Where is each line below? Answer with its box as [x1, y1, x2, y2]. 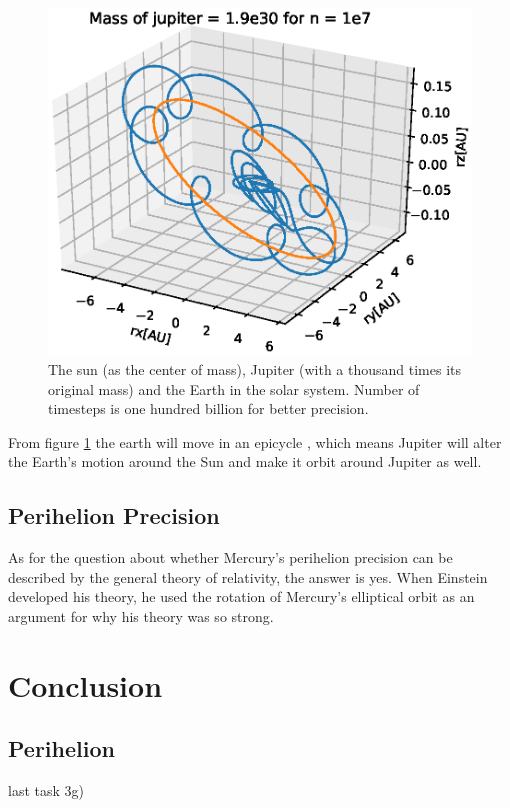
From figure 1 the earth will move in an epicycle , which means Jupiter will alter [8, 431, 502, 452]
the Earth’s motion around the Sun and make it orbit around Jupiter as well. [8, 451, 482, 472]
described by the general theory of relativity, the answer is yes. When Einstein [8, 566, 488, 587]
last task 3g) [8, 780, 84, 801]
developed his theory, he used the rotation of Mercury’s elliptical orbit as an [8, 586, 475, 607]
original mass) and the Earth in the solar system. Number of [48, 378, 420, 399]
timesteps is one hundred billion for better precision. [48, 398, 369, 419]
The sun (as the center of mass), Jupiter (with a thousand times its [48, 359, 461, 379]
